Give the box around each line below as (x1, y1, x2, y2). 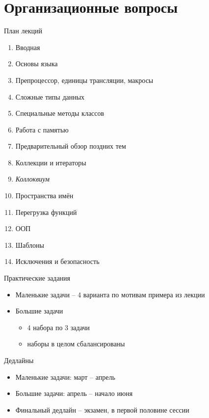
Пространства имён (15, 190, 74, 201)
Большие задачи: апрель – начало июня (15, 388, 133, 398)
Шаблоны (15, 239, 44, 250)
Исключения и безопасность (15, 256, 100, 266)
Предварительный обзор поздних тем (15, 141, 126, 151)
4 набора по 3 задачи (27, 322, 90, 332)
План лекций (4, 26, 42, 36)
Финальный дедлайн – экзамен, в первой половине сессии (15, 404, 189, 415)
